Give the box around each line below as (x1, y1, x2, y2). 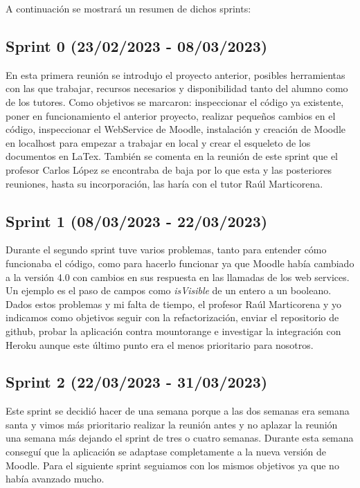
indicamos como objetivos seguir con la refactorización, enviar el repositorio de (6, 310, 339, 325)
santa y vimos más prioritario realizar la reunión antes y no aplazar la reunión (6, 417, 338, 431)
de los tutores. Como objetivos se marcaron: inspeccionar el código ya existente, (6, 94, 344, 109)
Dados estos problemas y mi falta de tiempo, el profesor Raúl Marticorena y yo (6, 296, 342, 311)
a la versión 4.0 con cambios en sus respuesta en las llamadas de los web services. (6, 269, 350, 284)
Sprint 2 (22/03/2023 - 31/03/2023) (6, 371, 268, 392)
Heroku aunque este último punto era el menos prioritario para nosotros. (6, 337, 314, 352)
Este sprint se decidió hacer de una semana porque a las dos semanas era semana (6, 404, 350, 418)
